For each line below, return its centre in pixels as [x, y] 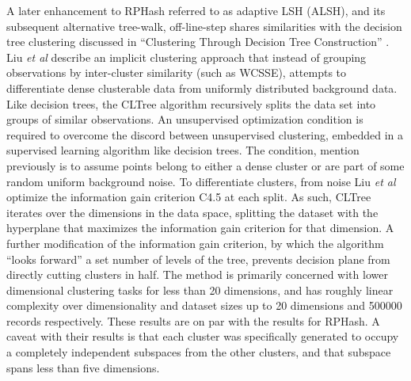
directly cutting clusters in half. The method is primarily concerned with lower [197, 274]
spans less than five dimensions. [83, 367]
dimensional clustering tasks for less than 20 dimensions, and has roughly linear [200, 290]
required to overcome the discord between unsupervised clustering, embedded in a [205, 134]
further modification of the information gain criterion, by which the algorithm [195, 243]
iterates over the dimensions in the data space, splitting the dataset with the [192, 212]
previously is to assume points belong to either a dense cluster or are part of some [205, 165]
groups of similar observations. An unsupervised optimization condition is [185, 119]
